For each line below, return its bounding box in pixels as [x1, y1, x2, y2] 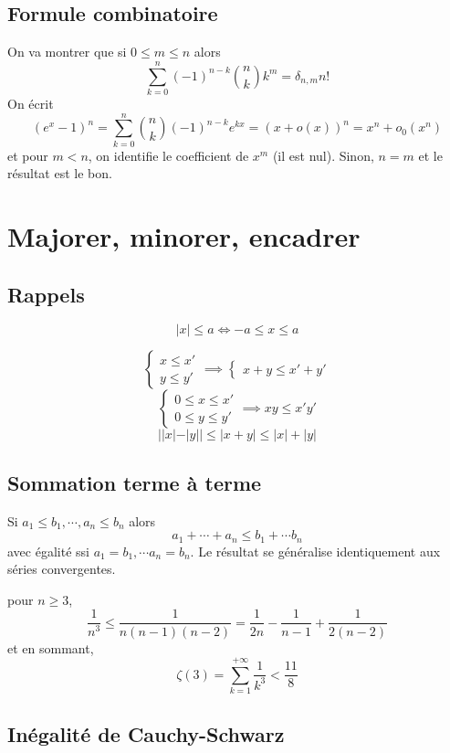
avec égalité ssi [7, 541, 89, 560]
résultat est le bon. [7, 164, 112, 183]
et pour [7, 145, 48, 164]
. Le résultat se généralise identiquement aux [190, 541, 441, 560]
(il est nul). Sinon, [272, 145, 374, 164]
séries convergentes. [7, 559, 116, 578]
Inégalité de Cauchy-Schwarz [7, 719, 285, 748]
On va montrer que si [7, 42, 127, 61]
